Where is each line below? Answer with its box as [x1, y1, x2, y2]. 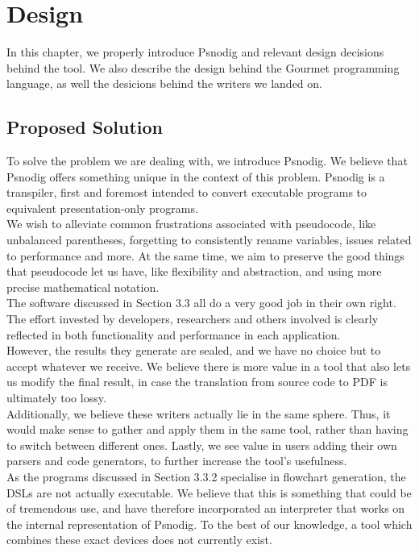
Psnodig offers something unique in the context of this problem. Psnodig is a [6, 168, 385, 185]
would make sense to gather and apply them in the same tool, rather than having [6, 421, 409, 438]
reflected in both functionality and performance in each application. [6, 326, 341, 343]
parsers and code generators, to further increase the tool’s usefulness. [6, 452, 347, 469]
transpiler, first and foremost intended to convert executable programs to [6, 184, 367, 201]
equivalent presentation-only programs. [6, 199, 198, 216]
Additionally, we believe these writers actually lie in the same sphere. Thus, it [6, 405, 391, 422]
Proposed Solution [6, 114, 163, 139]
